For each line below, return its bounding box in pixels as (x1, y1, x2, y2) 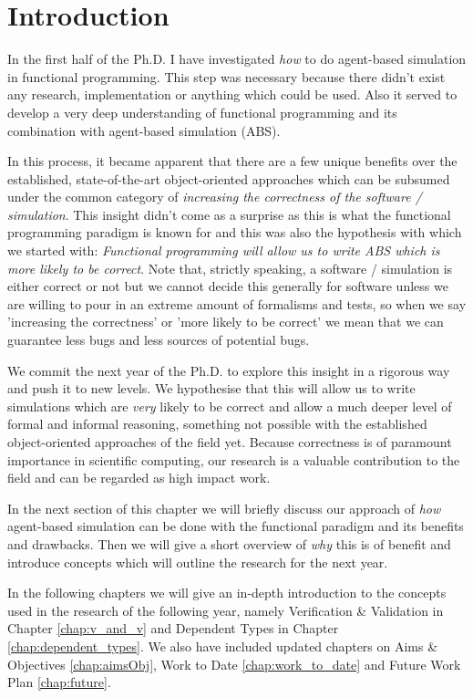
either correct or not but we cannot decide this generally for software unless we (7, 276, 448, 296)
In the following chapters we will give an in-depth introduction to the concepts (7, 583, 447, 602)
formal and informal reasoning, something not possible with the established (7, 414, 427, 433)
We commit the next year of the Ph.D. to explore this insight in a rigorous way (7, 360, 450, 380)
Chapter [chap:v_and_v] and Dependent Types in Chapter (7, 619, 339, 638)
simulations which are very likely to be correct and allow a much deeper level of (7, 396, 452, 415)
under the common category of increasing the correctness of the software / (7, 187, 422, 206)
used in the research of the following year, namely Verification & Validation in (7, 600, 444, 620)
